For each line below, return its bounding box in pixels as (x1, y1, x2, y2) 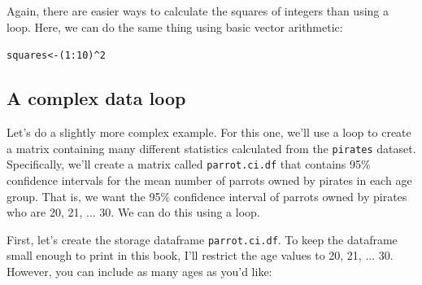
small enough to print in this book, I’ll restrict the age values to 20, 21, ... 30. (7, 247, 394, 264)
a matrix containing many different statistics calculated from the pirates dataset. (7, 139, 416, 156)
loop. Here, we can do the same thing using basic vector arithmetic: (7, 18, 343, 35)
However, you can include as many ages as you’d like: (7, 262, 272, 279)
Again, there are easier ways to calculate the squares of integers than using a (7, 2, 389, 19)
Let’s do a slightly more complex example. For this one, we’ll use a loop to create (7, 124, 411, 141)
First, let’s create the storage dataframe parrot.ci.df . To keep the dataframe (7, 230, 398, 248)
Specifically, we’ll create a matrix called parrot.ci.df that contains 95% (7, 156, 371, 173)
